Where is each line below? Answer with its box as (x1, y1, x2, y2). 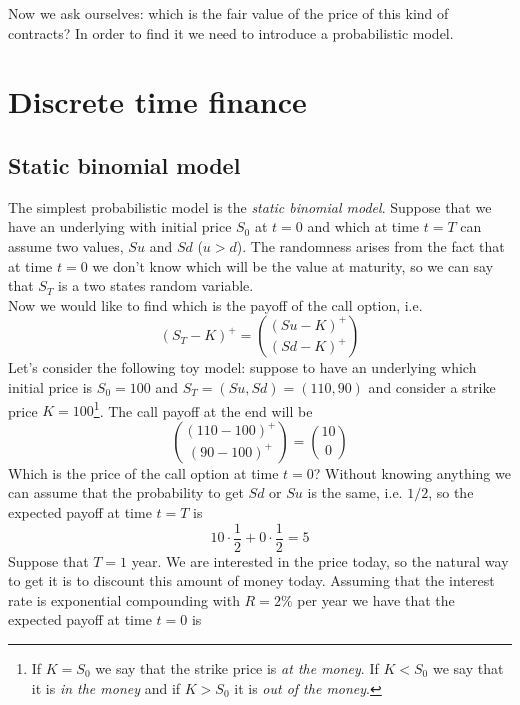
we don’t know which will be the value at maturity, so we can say (92, 255, 494, 276)
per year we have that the (297, 589, 455, 610)
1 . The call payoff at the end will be (93, 397, 313, 421)
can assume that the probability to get (8, 482, 244, 503)
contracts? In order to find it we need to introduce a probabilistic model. (8, 22, 454, 43)
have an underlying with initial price (8, 216, 232, 237)
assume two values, (8, 235, 124, 256)
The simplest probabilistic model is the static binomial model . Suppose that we (8, 196, 492, 217)
